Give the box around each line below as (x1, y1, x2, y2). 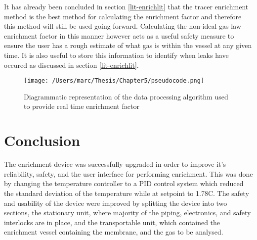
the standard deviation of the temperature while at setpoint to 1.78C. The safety (4, 188, 249, 198)
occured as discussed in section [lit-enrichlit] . (4, 59, 139, 70)
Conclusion (4, 130, 81, 150)
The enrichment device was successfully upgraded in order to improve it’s (4, 159, 226, 169)
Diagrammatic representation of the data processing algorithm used (24, 91, 228, 101)
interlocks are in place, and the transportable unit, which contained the (4, 217, 220, 227)
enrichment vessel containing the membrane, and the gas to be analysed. (4, 227, 223, 237)
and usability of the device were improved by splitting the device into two (4, 197, 227, 208)
